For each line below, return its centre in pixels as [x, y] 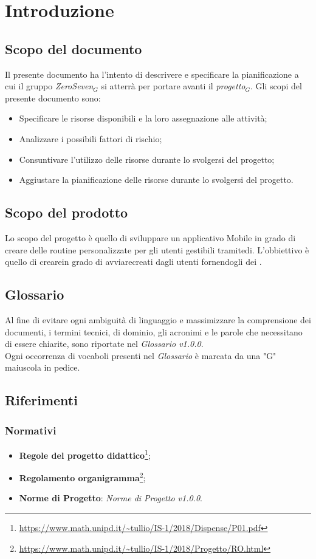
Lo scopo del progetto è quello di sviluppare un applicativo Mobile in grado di [150, 237]
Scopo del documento [74, 48]
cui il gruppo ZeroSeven [49, 86]
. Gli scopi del [276, 86]
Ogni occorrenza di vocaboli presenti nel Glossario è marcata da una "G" [141, 355]
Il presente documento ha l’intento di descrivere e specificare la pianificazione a [152, 74]
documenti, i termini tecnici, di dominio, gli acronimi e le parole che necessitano [154, 331]
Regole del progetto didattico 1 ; [85, 454]
